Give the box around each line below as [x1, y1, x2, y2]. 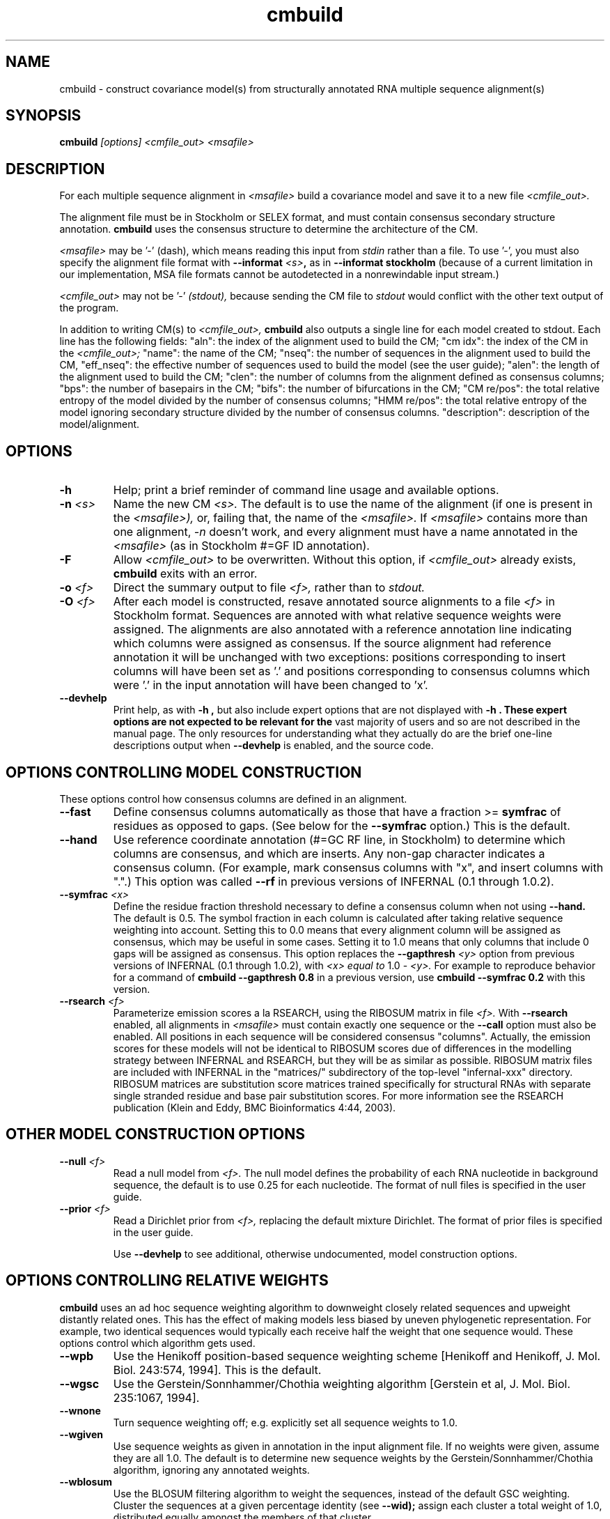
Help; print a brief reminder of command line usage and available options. [113, 483, 499, 498]
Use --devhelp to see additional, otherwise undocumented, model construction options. [113, 1247, 517, 1260]
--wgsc [59, 1376, 100, 1391]
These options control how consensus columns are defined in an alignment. [59, 792, 407, 805]
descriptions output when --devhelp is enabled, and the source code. [113, 739, 434, 752]
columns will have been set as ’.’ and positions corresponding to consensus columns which [113, 664, 591, 679]
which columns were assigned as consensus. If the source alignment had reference [113, 636, 552, 651]
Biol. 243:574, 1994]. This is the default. [113, 1362, 322, 1377]
